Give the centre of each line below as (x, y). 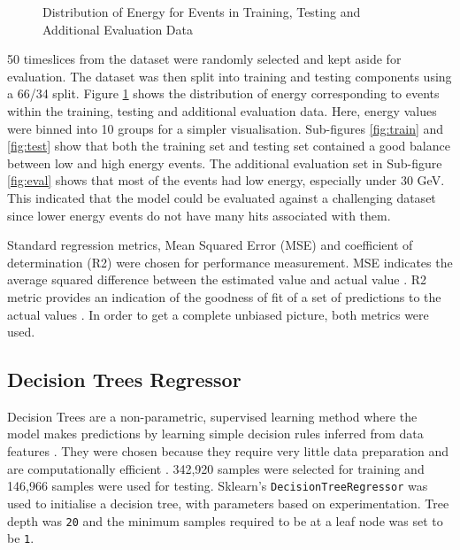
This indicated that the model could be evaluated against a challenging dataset (222, 197)
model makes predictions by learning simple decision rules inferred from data (215, 434)
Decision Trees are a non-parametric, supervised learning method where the (212, 416)
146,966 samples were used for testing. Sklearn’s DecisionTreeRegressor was (218, 486)
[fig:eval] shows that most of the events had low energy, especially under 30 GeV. (226, 180)
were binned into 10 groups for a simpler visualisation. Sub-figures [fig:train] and (226, 128)
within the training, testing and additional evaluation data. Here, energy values (222, 110)
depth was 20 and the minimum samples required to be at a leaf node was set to (225, 520)
